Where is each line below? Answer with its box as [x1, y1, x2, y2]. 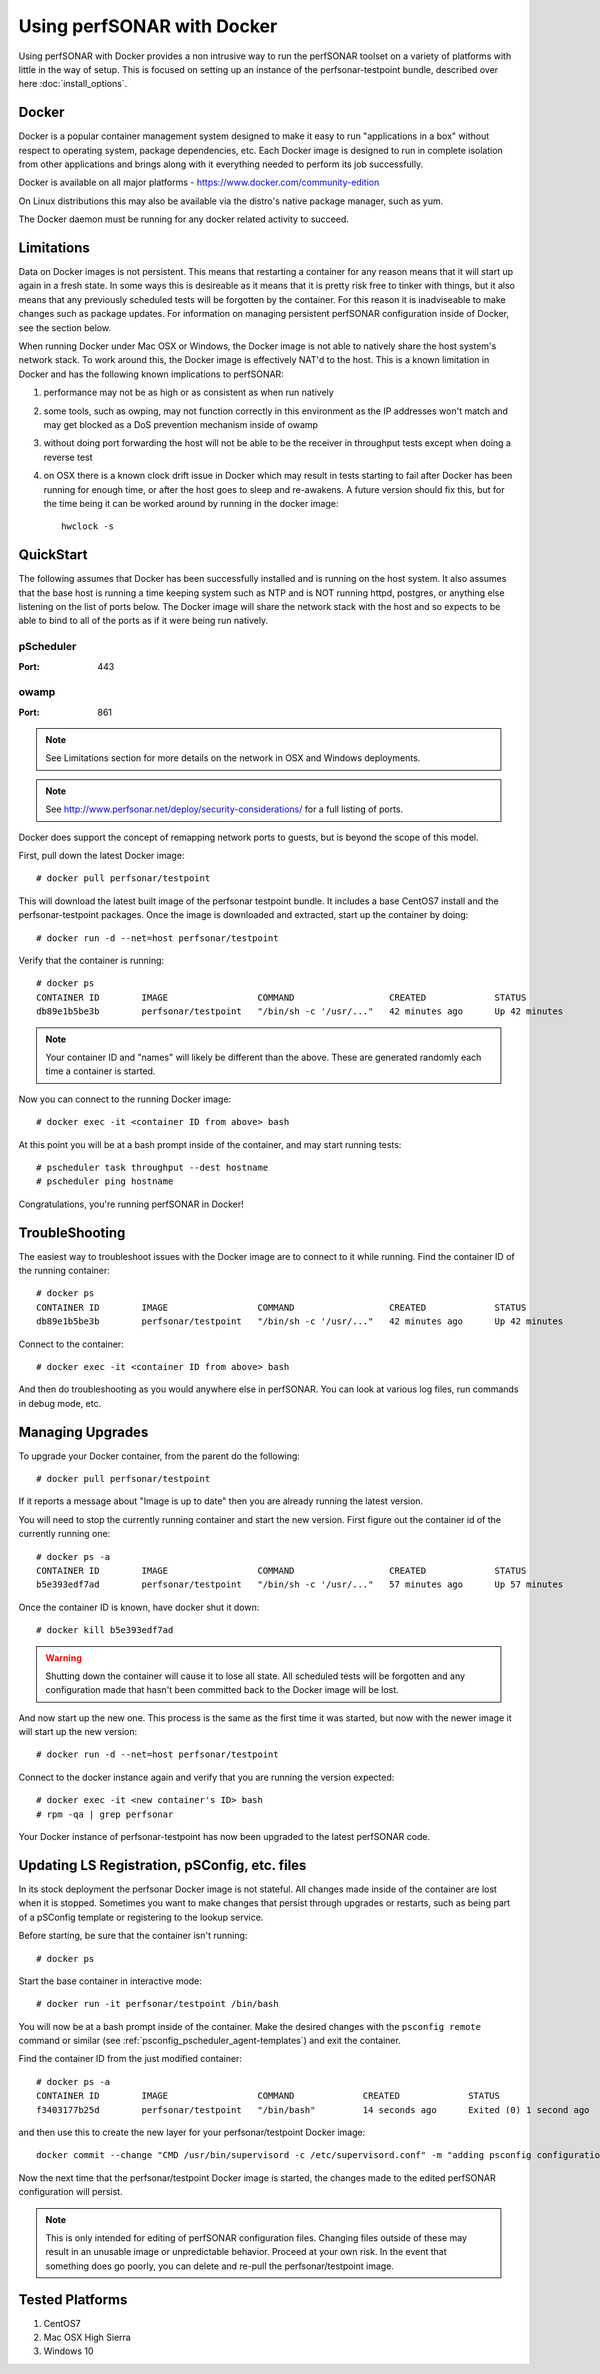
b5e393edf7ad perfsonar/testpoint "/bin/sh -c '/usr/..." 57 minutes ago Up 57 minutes [36, 1579, 564, 1590]
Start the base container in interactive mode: [18, 1975, 202, 1987]
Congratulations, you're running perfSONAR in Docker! [18, 1198, 244, 1210]
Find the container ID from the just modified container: [18, 2053, 242, 2065]
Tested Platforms [18, 2291, 128, 2308]
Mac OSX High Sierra [43, 2331, 132, 2344]
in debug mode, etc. [18, 1397, 102, 1409]
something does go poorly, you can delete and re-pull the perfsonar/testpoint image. [45, 2260, 395, 2272]
